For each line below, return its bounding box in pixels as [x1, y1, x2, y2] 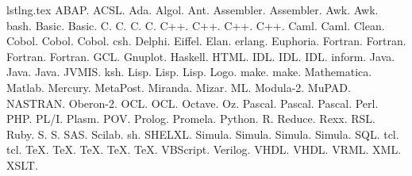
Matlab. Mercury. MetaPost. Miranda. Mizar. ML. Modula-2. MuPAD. [6, 78, 351, 95]
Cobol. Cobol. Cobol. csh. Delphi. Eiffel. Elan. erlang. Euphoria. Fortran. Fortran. [6, 33, 406, 49]
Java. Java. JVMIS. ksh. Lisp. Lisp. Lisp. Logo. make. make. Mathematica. [6, 63, 372, 80]
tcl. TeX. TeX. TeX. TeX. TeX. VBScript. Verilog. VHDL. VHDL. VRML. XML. [6, 141, 402, 158]
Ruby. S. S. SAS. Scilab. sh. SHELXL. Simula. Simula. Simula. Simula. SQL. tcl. [6, 125, 399, 142]
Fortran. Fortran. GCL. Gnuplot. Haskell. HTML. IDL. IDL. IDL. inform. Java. [6, 48, 395, 64]
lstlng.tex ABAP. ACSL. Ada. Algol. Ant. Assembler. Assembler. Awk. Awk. [6, 2, 379, 17]
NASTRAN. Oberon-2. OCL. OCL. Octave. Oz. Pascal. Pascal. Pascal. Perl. [6, 94, 379, 111]
